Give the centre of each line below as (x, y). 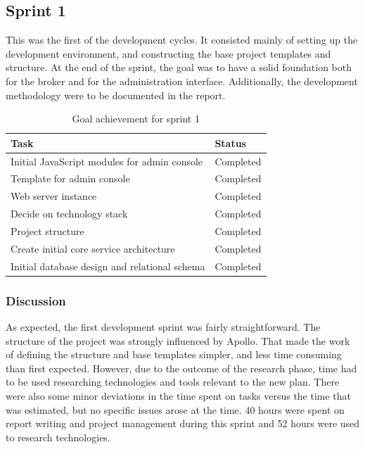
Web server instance (54, 196)
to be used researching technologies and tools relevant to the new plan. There (173, 382)
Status (230, 143)
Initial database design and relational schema (108, 266)
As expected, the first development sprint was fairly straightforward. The (163, 326)
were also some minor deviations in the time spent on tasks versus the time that (179, 395)
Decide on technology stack (69, 214)
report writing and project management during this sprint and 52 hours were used (183, 423)
